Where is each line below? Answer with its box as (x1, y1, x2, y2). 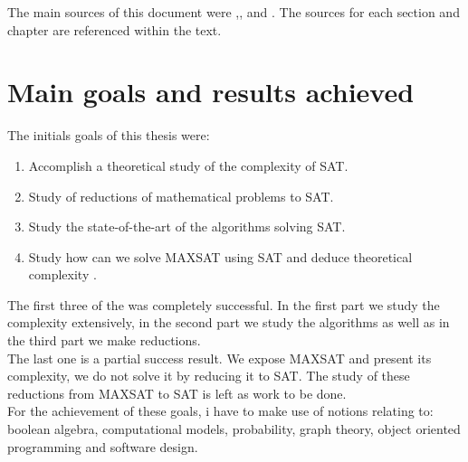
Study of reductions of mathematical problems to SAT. (28, 186, 334, 205)
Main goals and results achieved (7, 73, 415, 110)
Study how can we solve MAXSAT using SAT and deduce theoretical (28, 247, 413, 266)
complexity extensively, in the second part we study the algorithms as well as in (7, 313, 450, 332)
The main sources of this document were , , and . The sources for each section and (7, 3, 460, 21)
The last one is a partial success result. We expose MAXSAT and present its (7, 348, 432, 367)
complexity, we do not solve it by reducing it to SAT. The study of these (7, 366, 410, 385)
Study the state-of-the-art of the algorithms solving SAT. (28, 217, 346, 236)
